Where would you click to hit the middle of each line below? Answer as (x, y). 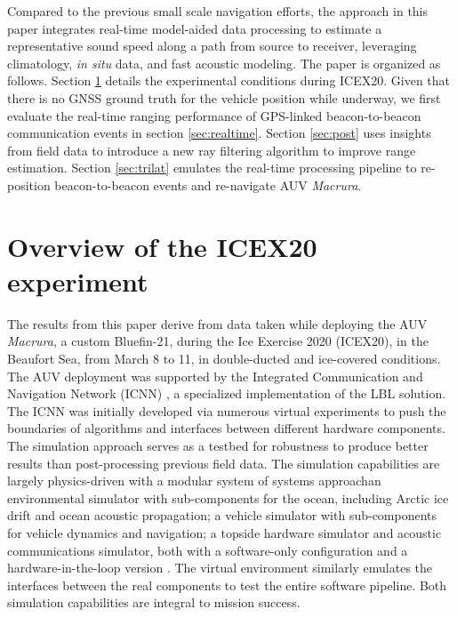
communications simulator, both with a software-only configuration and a (208, 550)
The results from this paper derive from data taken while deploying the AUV (217, 323)
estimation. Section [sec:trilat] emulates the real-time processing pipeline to (212, 168)
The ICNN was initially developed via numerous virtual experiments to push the (227, 410)
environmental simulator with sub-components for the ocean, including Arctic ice (228, 497)
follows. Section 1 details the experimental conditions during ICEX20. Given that (229, 80)
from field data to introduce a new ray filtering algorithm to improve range (212, 150)
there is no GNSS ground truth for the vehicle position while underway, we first (224, 97)
